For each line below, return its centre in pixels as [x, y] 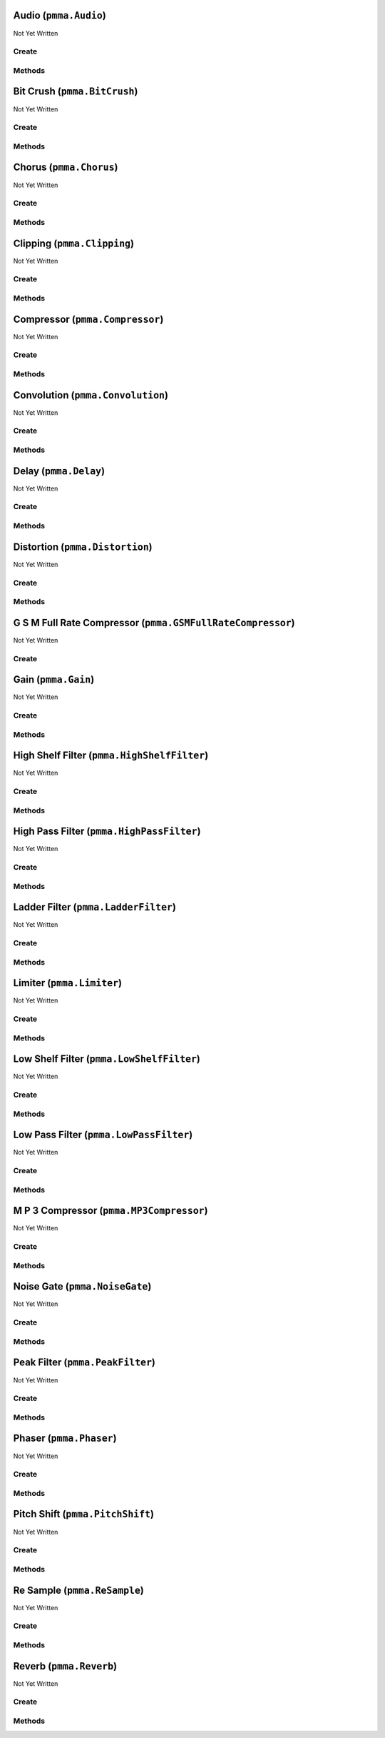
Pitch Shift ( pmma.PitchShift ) [84, 1514]
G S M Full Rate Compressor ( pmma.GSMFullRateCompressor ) [154, 622]
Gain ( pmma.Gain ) [54, 679]
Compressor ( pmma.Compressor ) [88, 319]
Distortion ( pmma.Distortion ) [83, 547]
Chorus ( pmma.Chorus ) [66, 167]
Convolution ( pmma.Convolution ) [91, 395]
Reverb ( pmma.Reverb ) [65, 1666]
